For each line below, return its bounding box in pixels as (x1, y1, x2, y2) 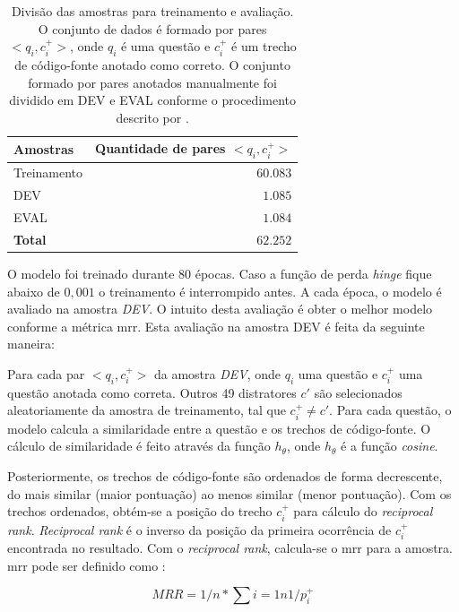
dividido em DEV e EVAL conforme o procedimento (9, 91, 296, 109)
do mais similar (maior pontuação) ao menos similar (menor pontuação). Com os (7, 484, 452, 503)
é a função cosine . (341, 436, 438, 455)
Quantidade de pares (95, 139, 226, 158)
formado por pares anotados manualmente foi (28, 73, 277, 91)
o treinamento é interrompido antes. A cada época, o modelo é (99, 281, 442, 300)
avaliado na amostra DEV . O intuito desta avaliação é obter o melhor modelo (7, 299, 433, 318)
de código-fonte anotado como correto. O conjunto (14, 55, 290, 73)
